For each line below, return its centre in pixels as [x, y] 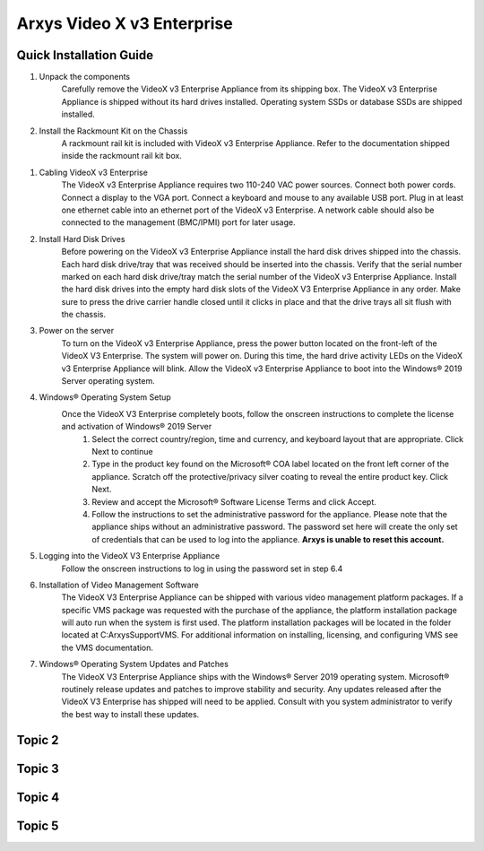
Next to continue [122, 452]
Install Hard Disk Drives [82, 239]
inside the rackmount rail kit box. [122, 156]
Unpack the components [84, 77]
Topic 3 [38, 768]
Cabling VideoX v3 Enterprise [93, 172]
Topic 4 [38, 797]
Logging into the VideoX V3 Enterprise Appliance [130, 556]
